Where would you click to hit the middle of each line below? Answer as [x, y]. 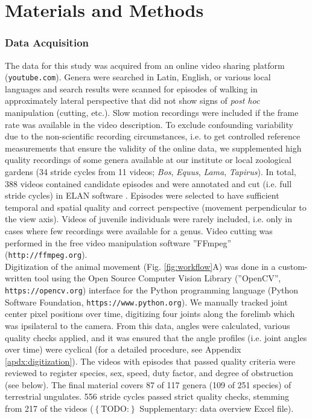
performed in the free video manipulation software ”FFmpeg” [118, 242]
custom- [293, 266]
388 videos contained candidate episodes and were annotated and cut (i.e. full [148, 183]
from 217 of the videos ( [49, 408]
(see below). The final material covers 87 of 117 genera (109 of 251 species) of [148, 384]
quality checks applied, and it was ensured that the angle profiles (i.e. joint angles [156, 337]
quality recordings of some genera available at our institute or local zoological [148, 160]
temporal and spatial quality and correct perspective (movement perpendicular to [156, 207]
